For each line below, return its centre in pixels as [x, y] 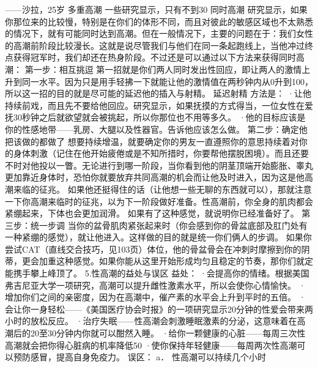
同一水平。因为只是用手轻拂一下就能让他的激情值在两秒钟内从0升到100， [167, 81]
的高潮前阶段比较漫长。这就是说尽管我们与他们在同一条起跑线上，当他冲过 [155, 45]
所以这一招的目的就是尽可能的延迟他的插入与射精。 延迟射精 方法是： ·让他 [158, 93]
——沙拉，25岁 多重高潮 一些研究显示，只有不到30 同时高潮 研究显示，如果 [156, 9]
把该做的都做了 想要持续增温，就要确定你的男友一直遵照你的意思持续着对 [152, 141]
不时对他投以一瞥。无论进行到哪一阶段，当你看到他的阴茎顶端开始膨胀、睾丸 [159, 165]
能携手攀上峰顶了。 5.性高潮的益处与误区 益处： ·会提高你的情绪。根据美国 [157, 273]
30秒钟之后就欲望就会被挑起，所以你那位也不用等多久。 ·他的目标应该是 [159, 117]
